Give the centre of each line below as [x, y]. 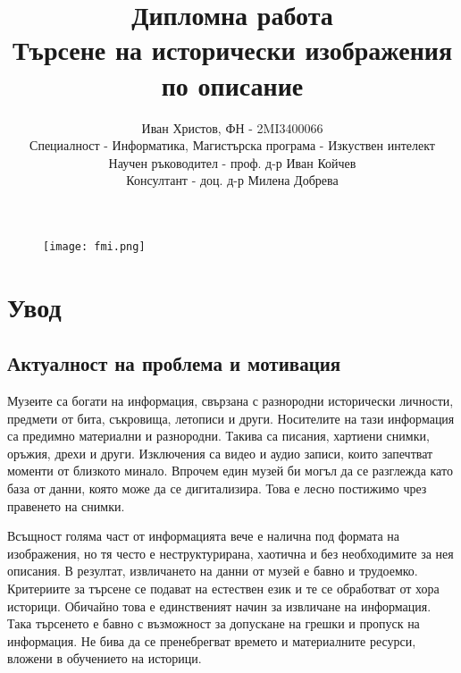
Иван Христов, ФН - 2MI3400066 [232, 127]
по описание [232, 84]
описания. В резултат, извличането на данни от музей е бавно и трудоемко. [213, 571]
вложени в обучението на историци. [105, 658]
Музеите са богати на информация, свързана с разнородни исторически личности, [230, 401]
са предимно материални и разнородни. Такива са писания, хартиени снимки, [218, 436]
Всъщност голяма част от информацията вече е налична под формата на [204, 536]
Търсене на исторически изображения [232, 50]
